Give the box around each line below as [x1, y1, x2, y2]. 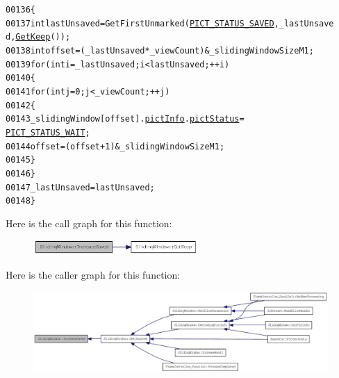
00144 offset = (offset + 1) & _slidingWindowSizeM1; [6, 141, 225, 151]
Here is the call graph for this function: [6, 215, 172, 230]
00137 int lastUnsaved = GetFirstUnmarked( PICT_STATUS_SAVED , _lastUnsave [6, 18, 334, 28]
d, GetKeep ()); [6, 32, 71, 42]
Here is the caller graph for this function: [6, 268, 181, 282]
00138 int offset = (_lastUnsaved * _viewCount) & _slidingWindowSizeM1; [6, 45, 314, 56]
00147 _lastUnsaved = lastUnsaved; [6, 182, 155, 192]
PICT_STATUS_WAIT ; [6, 127, 90, 138]
